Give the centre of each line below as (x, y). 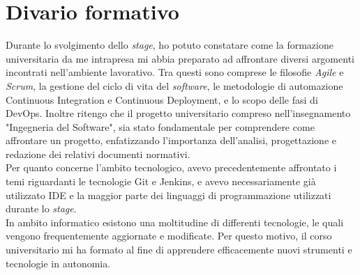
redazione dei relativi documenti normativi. (98, 154)
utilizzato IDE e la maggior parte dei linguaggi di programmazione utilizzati (168, 195)
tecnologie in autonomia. (58, 263)
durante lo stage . (41, 209)
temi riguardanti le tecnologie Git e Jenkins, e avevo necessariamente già (161, 181)
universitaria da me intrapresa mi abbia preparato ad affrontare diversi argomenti (180, 58)
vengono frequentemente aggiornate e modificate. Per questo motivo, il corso (169, 236)
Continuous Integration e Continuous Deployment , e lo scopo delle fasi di (162, 99)
